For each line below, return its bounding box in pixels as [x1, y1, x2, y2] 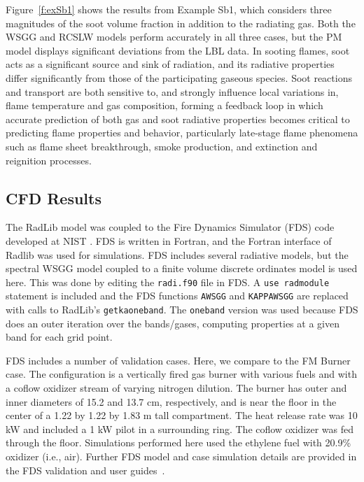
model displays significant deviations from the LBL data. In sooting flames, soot [6, 43, 350, 57]
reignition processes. [6, 153, 92, 167]
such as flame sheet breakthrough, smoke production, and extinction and [6, 139, 318, 153]
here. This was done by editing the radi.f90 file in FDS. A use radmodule [6, 274, 330, 289]
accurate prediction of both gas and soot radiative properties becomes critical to [6, 111, 350, 126]
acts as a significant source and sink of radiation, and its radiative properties [6, 57, 335, 71]
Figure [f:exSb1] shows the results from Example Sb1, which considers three [6, 2, 332, 16]
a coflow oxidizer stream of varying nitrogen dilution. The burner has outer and [6, 381, 347, 395]
